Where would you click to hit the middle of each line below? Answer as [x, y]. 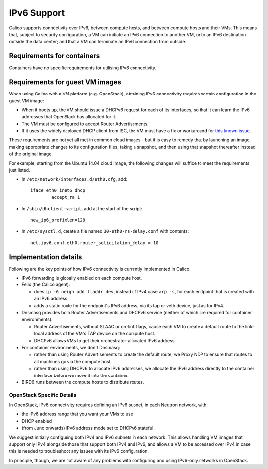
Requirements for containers [55, 56]
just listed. [20, 170]
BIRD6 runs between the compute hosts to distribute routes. [83, 382]
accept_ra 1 [66, 197]
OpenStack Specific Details [43, 395]
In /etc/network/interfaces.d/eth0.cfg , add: [74, 179]
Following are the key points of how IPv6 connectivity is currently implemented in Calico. [100, 269]
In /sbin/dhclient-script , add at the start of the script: [82, 208]
